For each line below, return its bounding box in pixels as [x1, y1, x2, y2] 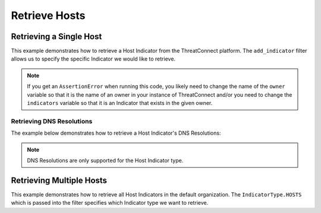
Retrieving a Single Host [11, 31, 102, 42]
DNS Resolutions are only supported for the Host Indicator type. [27, 157, 184, 164]
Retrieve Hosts [11, 9, 86, 22]
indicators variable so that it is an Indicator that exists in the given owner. [27, 100, 213, 107]
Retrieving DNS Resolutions [11, 117, 93, 125]
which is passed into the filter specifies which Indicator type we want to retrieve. [11, 199, 209, 206]
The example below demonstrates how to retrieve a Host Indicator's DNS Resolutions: [11, 129, 221, 136]
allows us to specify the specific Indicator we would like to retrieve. [11, 55, 175, 62]
